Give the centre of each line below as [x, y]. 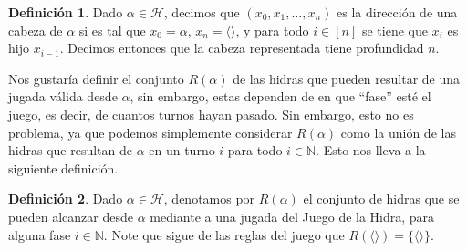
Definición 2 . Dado [66, 199]
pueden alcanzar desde [71, 216]
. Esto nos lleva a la [371, 150]
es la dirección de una [397, 12]
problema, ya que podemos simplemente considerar [150, 132]
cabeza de [36, 30]
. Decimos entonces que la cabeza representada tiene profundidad [242, 48]
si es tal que [112, 30]
